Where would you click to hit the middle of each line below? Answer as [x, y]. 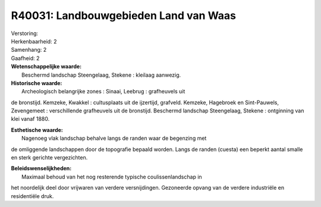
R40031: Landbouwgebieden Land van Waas [124, 15]
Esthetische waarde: [37, 130]
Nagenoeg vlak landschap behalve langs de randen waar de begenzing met [114, 138]
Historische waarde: [37, 83]
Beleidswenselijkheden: [41, 168]
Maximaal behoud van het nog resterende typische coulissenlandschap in [112, 177]
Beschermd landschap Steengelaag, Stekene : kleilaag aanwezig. [101, 75]
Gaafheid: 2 [25, 58]
